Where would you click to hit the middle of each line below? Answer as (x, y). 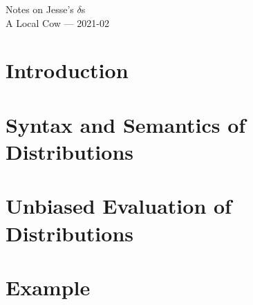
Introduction (67, 70)
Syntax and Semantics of (126, 124)
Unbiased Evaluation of (119, 206)
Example (48, 287)
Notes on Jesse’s (40, 9)
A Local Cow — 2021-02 (57, 22)
